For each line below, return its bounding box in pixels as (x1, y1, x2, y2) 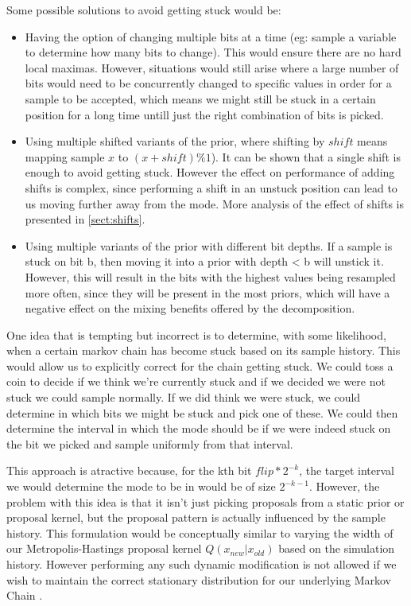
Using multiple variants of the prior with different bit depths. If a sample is (25, 237, 393, 254)
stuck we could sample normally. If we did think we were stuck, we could (6, 389, 361, 406)
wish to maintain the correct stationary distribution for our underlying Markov (6, 571, 392, 588)
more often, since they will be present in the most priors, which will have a (25, 284, 390, 301)
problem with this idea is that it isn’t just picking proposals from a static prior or (6, 493, 405, 510)
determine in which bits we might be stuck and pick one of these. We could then (6, 404, 398, 421)
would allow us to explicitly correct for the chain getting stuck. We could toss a (6, 357, 394, 374)
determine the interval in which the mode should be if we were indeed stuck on (6, 420, 391, 437)
